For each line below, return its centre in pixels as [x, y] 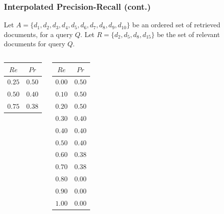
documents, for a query [38, 34]
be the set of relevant [188, 34]
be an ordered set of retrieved [176, 25]
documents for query [35, 44]
